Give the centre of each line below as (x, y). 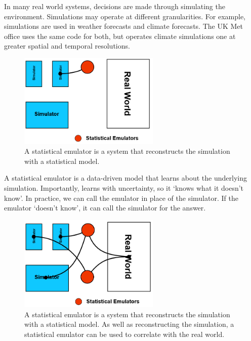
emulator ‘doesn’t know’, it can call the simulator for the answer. (105, 208)
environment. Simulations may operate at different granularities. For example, (125, 16)
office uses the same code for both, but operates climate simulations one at (120, 36)
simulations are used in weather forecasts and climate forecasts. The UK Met (123, 26)
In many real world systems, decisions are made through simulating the (115, 6)
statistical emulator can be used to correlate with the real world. (124, 334)
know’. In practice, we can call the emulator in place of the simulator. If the (121, 198)
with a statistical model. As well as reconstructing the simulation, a (129, 324)
